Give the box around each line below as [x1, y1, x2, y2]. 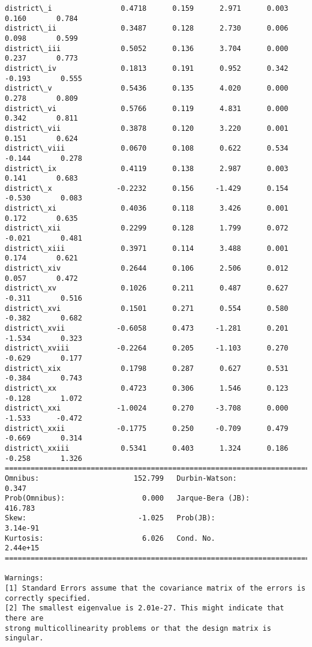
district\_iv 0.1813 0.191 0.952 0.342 [5, 64, 289, 73]
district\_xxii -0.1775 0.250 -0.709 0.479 [5, 424, 289, 433]
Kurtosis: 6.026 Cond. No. [5, 534, 215, 543]
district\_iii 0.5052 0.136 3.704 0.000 [5, 44, 289, 53]
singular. [5, 634, 44, 643]
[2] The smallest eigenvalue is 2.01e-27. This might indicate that [5, 604, 284, 613]
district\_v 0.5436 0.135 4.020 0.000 [5, 84, 289, 93]
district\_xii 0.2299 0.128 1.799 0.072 [5, 224, 289, 233]
